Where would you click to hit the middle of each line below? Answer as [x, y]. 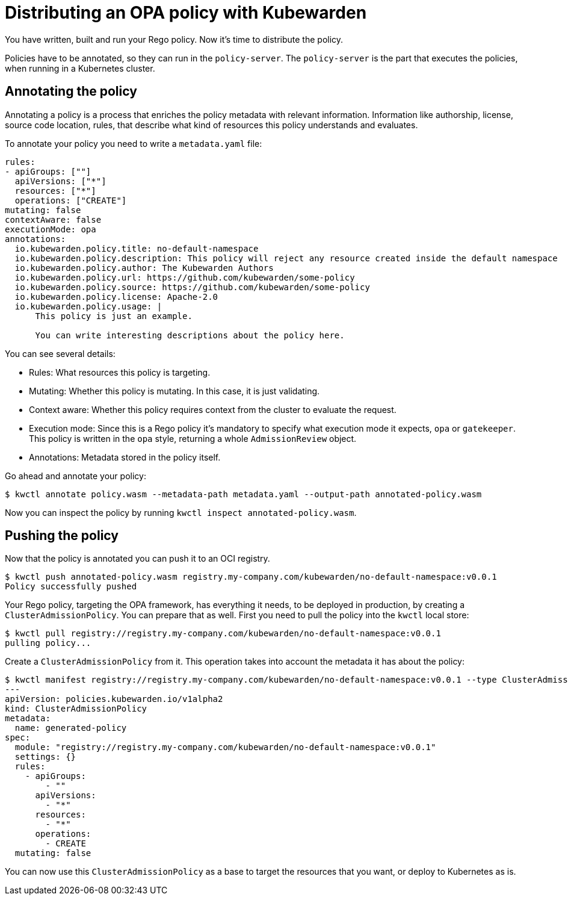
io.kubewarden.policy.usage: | [88, 306]
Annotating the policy [71, 92]
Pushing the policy [62, 536]
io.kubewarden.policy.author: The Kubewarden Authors [144, 268]
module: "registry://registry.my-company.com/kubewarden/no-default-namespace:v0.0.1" [225, 747]
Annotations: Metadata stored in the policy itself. [125, 457]
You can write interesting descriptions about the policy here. [190, 335]
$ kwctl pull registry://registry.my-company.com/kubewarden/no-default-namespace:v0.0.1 [223, 634]
